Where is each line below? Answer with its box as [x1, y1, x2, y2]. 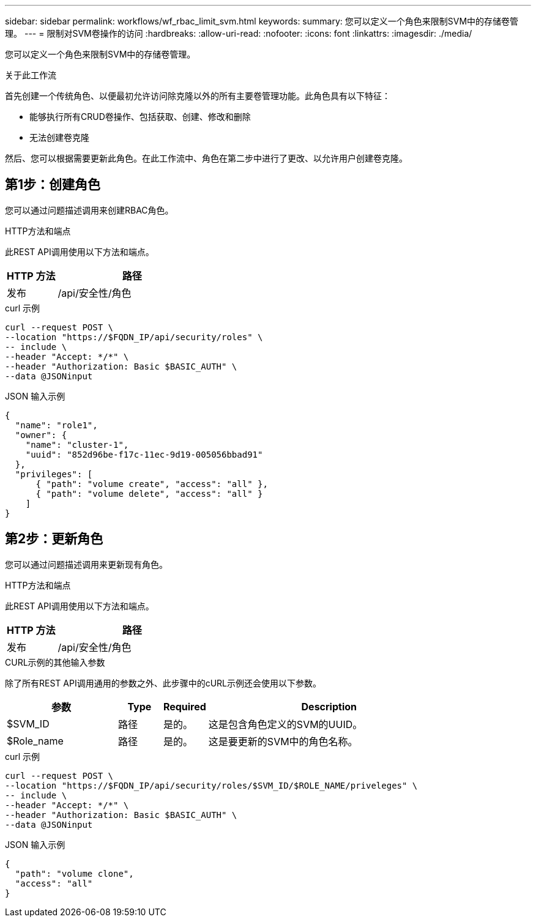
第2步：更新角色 [5, 531, 103, 547]
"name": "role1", [15, 420, 98, 430]
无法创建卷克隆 [29, 132, 89, 143]
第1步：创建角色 [5, 177, 101, 193]
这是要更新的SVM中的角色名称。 [208, 735, 358, 748]
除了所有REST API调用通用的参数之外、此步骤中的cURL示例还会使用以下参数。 [5, 677, 322, 688]
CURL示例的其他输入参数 [5, 656, 105, 667]
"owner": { [15, 429, 67, 440]
